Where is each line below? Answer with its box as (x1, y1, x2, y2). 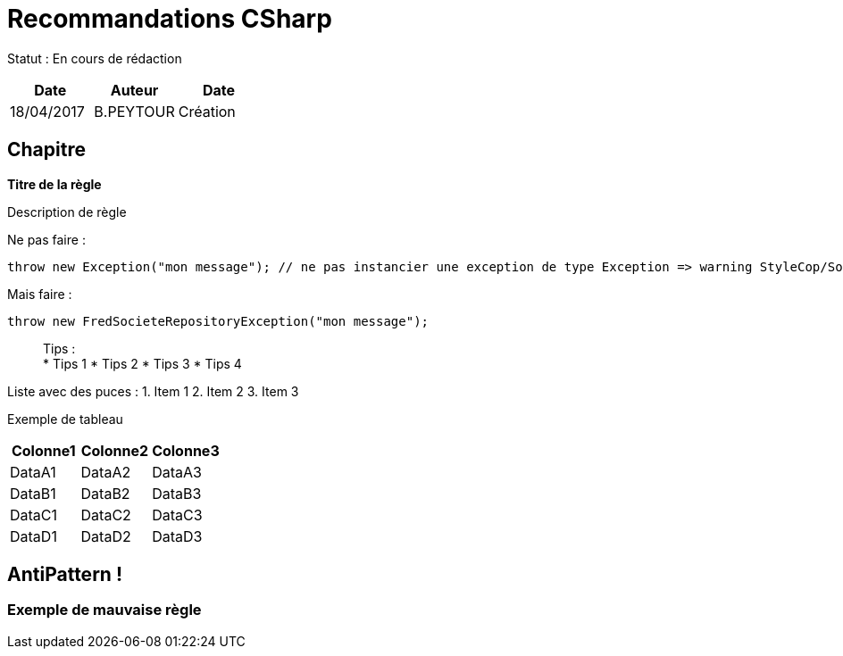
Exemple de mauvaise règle (7, 601, 202, 619)
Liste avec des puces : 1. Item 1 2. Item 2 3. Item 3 (7, 383, 299, 399)
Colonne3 (152, 441, 220, 460)
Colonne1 (11, 441, 76, 460)
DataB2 (80, 484, 130, 502)
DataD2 (80, 527, 131, 545)
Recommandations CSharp (7, 4, 332, 34)
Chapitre (7, 138, 86, 162)
